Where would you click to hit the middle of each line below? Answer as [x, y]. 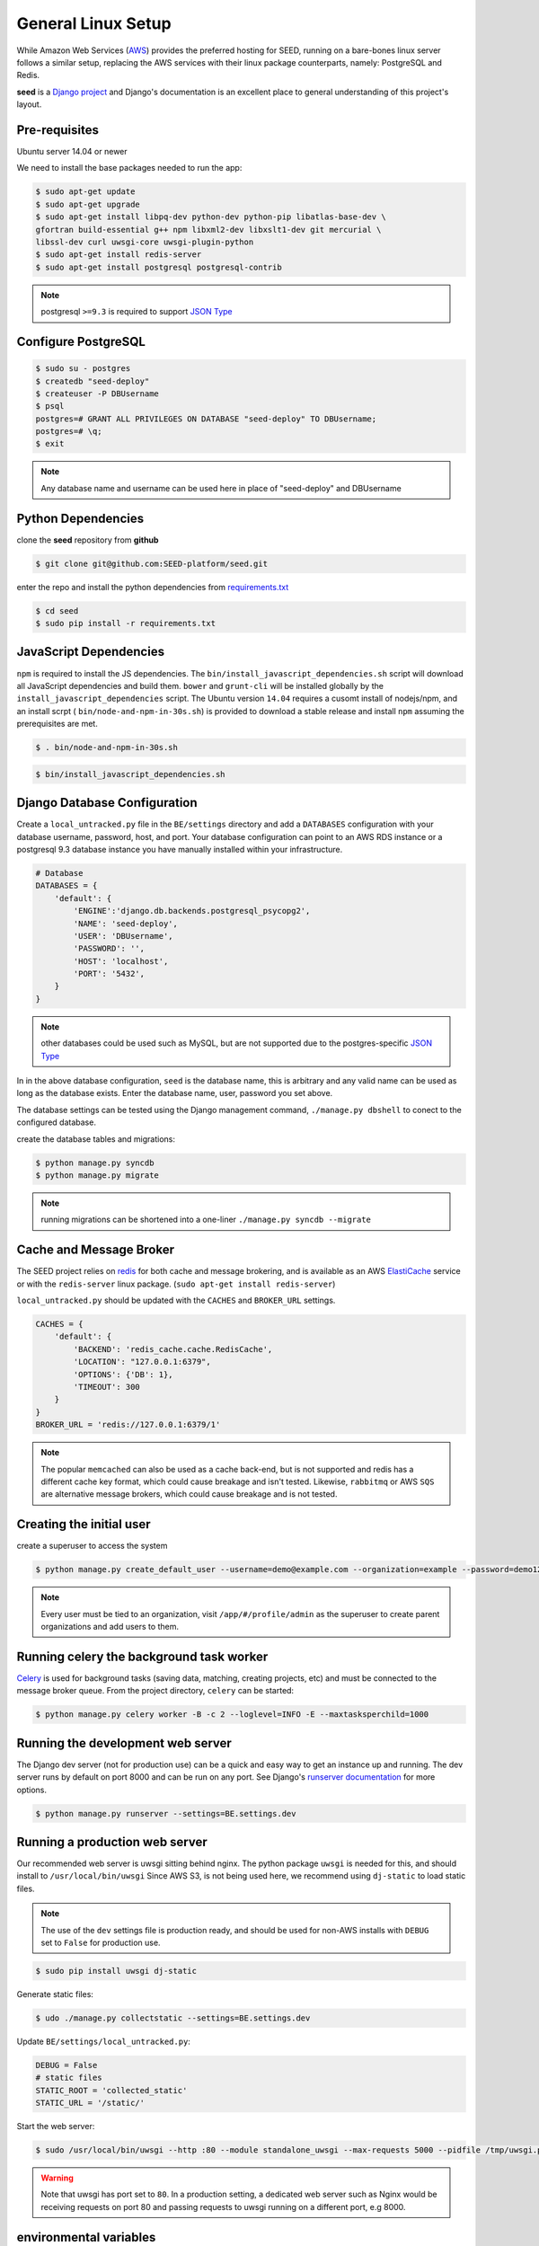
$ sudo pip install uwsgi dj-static [116, 1971]
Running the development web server [124, 1743]
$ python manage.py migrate [97, 1175]
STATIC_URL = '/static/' [90, 2103]
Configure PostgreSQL [81, 341]
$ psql [50, 406]
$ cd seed [57, 610]
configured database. [56, 1122]
